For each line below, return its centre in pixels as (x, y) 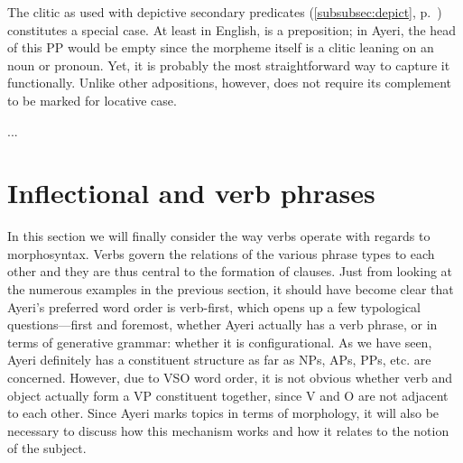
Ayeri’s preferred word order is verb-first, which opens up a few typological (214, 306)
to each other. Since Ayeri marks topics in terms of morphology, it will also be (223, 413)
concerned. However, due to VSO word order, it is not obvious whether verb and (230, 378)
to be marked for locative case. (92, 100)
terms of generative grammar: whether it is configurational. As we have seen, (220, 342)
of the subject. (47, 448)
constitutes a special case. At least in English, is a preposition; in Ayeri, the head (232, 29)
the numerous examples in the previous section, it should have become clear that (231, 289)
